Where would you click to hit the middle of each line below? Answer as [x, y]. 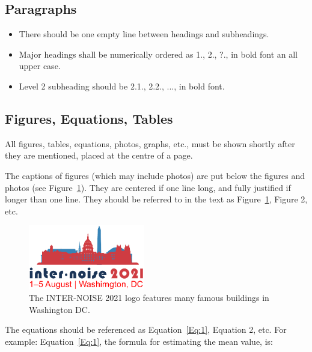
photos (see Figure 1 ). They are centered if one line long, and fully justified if [148, 187]
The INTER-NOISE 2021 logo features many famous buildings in [149, 298]
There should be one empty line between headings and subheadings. [144, 34]
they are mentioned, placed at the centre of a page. [99, 155]
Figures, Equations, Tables [89, 118]
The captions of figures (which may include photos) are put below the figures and [155, 175]
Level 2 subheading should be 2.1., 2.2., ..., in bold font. [122, 86]
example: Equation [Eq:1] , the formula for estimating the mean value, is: [139, 341]
